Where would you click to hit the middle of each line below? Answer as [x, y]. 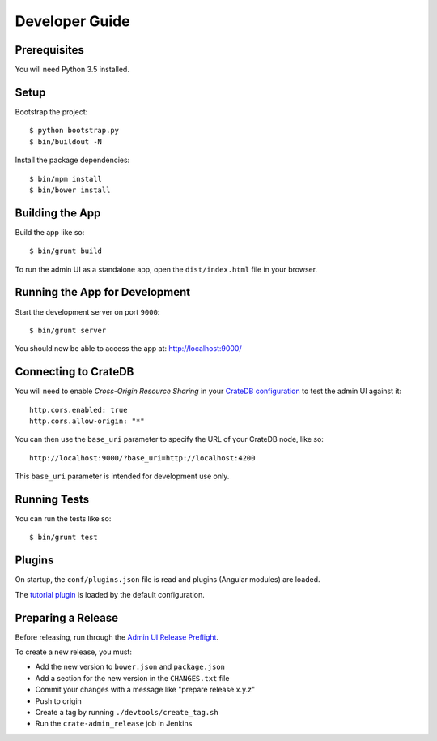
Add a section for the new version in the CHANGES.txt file [132, 678]
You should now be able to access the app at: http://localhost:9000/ [128, 349]
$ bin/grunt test [64, 538]
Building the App [58, 213]
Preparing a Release [67, 617]
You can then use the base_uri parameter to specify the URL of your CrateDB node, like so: [169, 439]
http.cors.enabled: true [78, 410]
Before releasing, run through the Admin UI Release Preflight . [117, 637]
